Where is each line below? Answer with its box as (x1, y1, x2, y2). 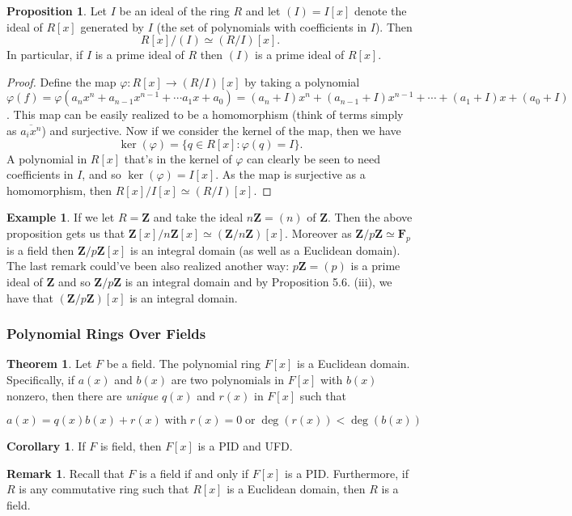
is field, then (100, 438, 162, 455)
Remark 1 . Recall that (6, 464, 125, 481)
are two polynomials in (171, 370, 285, 387)
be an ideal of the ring (119, 2, 230, 19)
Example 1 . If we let (6, 209, 115, 226)
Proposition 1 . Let (6, 2, 108, 19)
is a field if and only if (139, 464, 249, 481)
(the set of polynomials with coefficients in (156, 18, 367, 35)
